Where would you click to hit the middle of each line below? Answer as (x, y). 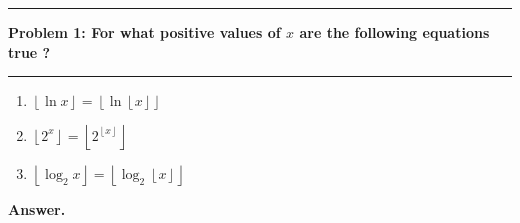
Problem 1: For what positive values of (144, 32)
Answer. (37, 209)
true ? (29, 51)
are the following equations (394, 32)
